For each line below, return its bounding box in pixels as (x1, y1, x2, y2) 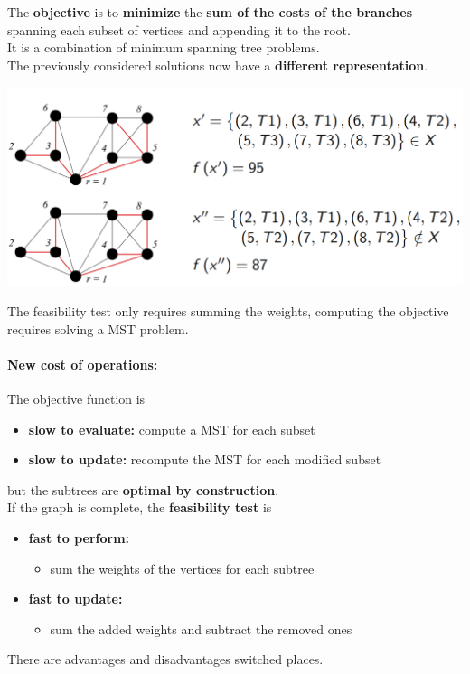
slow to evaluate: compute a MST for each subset (28, 419, 315, 438)
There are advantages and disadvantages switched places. (7, 650, 324, 669)
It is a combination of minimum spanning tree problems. (7, 38, 320, 57)
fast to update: (28, 589, 123, 608)
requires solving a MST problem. (7, 319, 189, 338)
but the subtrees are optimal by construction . (7, 480, 279, 499)
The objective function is (7, 388, 146, 407)
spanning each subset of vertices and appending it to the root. (7, 20, 351, 39)
